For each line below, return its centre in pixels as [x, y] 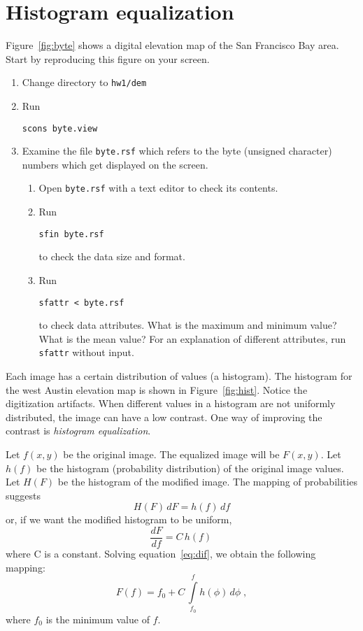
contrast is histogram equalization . [78, 431]
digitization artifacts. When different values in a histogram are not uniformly [171, 403]
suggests [23, 495]
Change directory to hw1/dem [84, 82]
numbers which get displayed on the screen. [115, 164]
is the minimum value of [98, 619]
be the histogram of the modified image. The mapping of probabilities [207, 482]
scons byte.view [60, 128]
